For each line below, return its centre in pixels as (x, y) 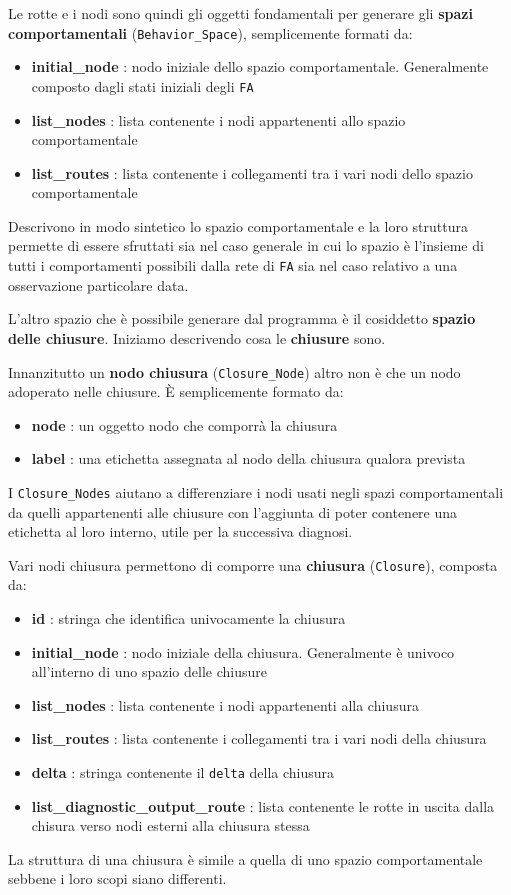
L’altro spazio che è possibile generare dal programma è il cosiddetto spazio (242, 318)
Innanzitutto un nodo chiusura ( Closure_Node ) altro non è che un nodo (234, 371)
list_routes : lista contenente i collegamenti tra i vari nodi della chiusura (259, 738)
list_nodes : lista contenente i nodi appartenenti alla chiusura (225, 704)
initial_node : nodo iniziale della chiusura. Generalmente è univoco (243, 651)
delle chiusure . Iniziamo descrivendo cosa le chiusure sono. (197, 337)
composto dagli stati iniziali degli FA (142, 85)
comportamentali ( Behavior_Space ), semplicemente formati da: (210, 32)
